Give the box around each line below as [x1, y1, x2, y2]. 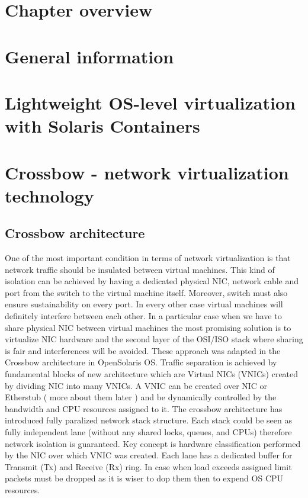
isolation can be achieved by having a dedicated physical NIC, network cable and [5, 275, 299, 287]
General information [5, 44, 174, 68]
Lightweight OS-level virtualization [5, 90, 296, 114]
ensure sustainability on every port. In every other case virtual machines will [5, 298, 283, 310]
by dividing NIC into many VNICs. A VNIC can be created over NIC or [5, 379, 268, 391]
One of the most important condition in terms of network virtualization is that [5, 252, 291, 264]
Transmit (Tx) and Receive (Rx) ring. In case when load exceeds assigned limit [5, 460, 292, 473]
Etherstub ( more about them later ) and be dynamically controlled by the [5, 391, 277, 403]
